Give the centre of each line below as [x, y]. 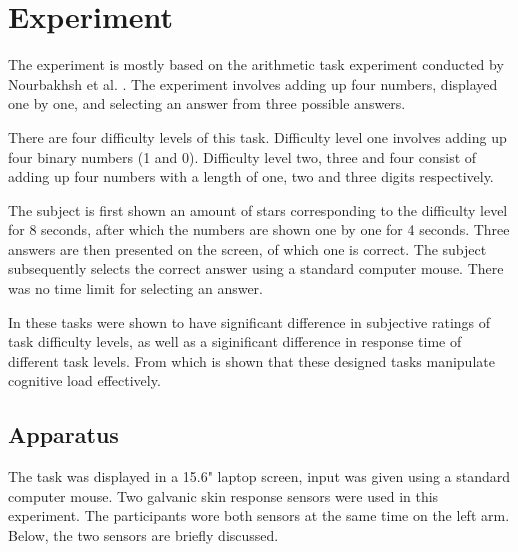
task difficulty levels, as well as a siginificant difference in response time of [235, 341]
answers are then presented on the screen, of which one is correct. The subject [247, 248]
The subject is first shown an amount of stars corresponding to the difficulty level [258, 209]
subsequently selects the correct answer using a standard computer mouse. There [256, 268]
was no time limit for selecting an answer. [135, 288]
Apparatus [63, 434]
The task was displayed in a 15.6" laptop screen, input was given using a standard [259, 476]
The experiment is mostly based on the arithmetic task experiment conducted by [256, 64]
